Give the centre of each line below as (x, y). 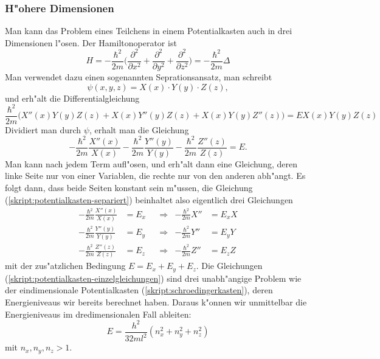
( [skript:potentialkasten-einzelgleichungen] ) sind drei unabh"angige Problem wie (153, 278)
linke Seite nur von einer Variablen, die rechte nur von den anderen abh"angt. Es (155, 176)
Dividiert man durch (43, 129)
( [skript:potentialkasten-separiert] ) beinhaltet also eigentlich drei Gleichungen (149, 199)
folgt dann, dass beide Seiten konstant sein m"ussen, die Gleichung (129, 188)
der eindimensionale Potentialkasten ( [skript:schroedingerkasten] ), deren (139, 290)
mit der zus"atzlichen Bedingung (65, 266)
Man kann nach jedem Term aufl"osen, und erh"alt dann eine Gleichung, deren (151, 163)
